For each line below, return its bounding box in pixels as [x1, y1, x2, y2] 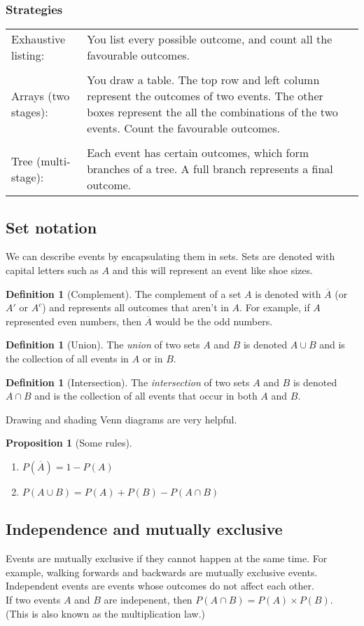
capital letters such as [6, 263, 99, 278]
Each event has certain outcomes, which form [87, 144, 309, 161]
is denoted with [255, 286, 321, 301]
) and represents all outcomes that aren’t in [42, 300, 229, 315]
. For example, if [239, 300, 310, 315]
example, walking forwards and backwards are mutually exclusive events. [6, 564, 318, 579]
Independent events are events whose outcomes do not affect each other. [6, 578, 314, 593]
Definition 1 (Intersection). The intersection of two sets [6, 374, 250, 389]
